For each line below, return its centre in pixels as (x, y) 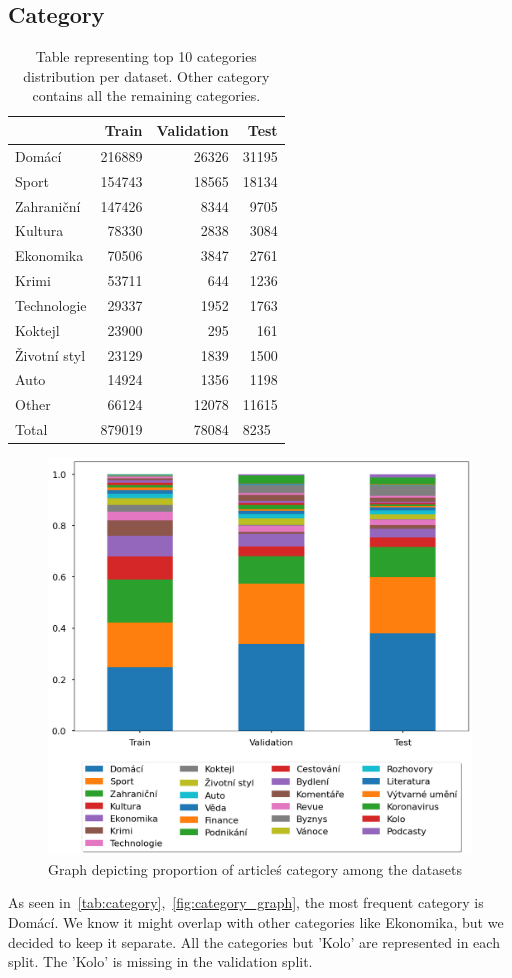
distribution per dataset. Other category (146, 75)
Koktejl (37, 329)
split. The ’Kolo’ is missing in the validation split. (160, 961)
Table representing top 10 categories (146, 56)
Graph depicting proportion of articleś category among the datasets (255, 868)
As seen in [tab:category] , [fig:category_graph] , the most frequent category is (246, 902)
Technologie (51, 304)
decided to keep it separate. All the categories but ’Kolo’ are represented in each (254, 941)
